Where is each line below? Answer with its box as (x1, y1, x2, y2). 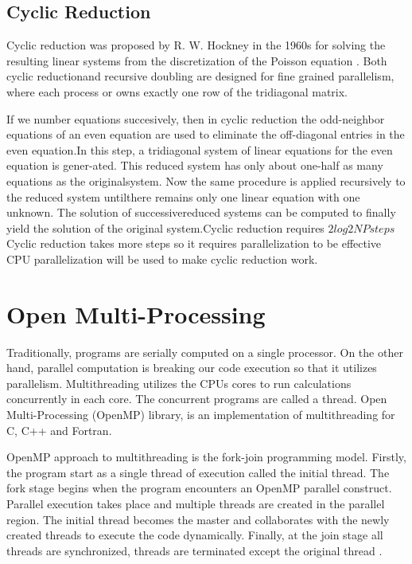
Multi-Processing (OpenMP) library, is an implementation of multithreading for (6, 406, 395, 423)
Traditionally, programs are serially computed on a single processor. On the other (6, 343, 403, 360)
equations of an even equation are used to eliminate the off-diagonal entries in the (6, 126, 405, 143)
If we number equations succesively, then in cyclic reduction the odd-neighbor (6, 110, 385, 127)
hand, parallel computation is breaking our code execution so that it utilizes (6, 359, 377, 376)
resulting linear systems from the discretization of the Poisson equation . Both (6, 52, 387, 69)
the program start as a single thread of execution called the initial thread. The (6, 464, 390, 480)
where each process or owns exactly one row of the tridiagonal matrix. (6, 83, 348, 100)
